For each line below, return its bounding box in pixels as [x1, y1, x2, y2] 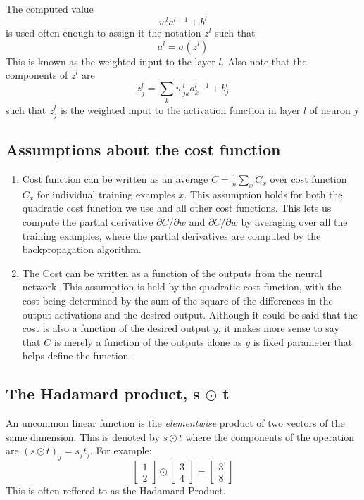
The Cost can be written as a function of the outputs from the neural [22, 265, 322, 280]
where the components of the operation [185, 429, 355, 444]
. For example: [89, 443, 152, 458]
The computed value [6, 1, 94, 15]
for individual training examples [37, 186, 175, 201]
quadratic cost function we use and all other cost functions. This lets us [22, 200, 332, 215]
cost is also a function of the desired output [22, 321, 211, 335]
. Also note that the [221, 53, 307, 68]
